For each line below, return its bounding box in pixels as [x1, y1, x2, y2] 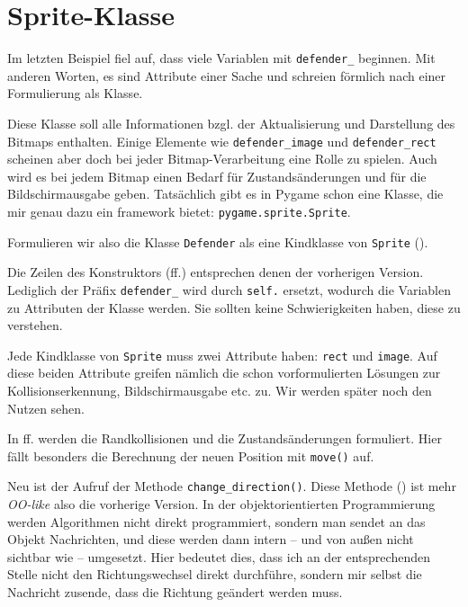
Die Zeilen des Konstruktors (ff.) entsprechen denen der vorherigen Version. [7, 263, 424, 281]
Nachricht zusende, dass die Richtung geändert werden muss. [7, 583, 343, 602]
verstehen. [7, 316, 63, 335]
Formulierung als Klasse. [7, 84, 143, 103]
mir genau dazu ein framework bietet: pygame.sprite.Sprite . [7, 202, 351, 220]
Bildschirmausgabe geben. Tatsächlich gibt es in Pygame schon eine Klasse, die [7, 184, 444, 203]
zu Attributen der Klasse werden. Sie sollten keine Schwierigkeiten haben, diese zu [7, 298, 461, 317]
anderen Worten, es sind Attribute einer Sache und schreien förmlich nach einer [7, 66, 446, 85]
